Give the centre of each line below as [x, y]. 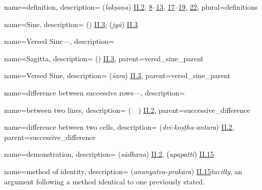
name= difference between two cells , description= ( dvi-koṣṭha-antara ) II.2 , [119, 127]
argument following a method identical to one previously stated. [104, 181]
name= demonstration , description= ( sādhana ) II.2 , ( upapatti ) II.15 [109, 154]
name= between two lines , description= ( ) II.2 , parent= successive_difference [127, 110]
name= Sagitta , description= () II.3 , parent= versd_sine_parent [104, 58]
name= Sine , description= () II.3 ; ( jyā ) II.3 [71, 24]
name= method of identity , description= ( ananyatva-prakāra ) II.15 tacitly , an [123, 171]
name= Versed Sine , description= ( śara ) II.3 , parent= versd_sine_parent [117, 75]
